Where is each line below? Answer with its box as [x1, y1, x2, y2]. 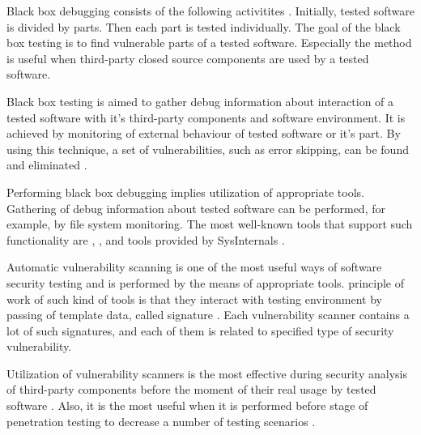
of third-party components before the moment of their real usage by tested [6, 381, 376, 398]
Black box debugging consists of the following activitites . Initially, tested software [6, 2, 415, 19]
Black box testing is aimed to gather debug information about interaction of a [6, 92, 394, 109]
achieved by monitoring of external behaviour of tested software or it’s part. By [6, 125, 401, 142]
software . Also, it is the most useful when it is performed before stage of [6, 397, 368, 414]
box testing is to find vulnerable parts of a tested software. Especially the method [6, 34, 412, 51]
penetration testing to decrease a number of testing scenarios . [6, 412, 316, 429]
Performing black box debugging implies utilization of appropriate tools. [6, 183, 364, 200]
